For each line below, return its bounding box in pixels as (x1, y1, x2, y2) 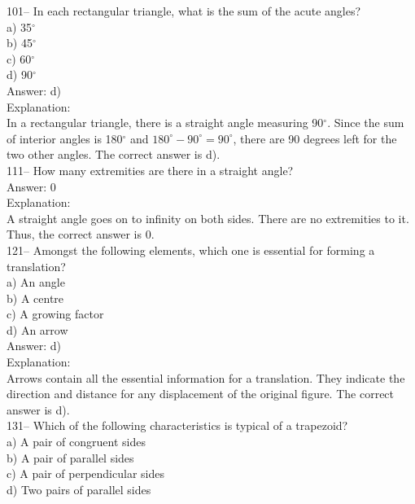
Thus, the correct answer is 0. (7, 226, 155, 243)
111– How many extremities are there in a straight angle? (7, 161, 294, 178)
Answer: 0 (7, 177, 56, 195)
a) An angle (7, 274, 65, 291)
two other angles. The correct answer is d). (7, 146, 221, 163)
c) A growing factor (7, 305, 104, 322)
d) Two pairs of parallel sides (7, 480, 151, 497)
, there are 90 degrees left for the (233, 129, 397, 147)
